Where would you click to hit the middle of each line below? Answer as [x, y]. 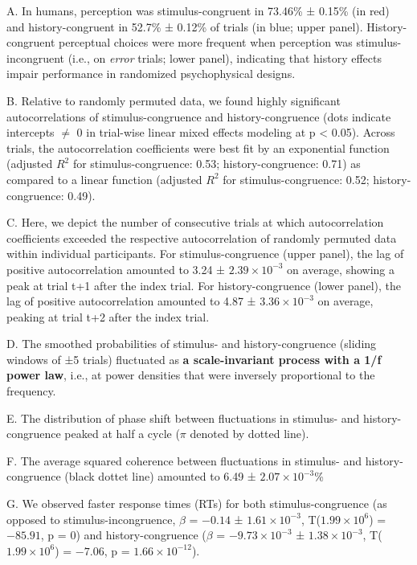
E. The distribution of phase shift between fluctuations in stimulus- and [183, 418]
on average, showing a [341, 269]
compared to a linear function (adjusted [104, 179]
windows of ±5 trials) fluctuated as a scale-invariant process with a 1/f [194, 359]
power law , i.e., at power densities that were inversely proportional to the [191, 375]
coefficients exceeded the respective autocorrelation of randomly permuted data [202, 237]
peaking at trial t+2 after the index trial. [108, 316]
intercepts [31, 132]
